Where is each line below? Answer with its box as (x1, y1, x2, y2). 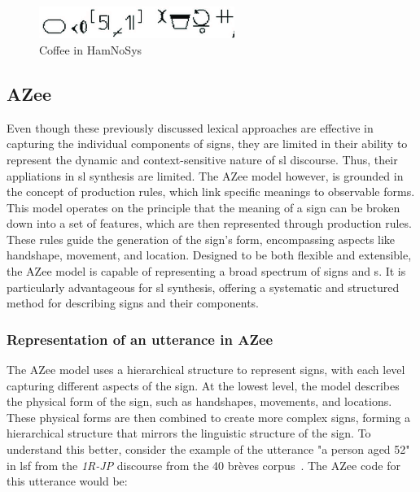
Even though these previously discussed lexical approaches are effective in (7, 119, 374, 136)
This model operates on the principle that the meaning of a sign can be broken (7, 198, 400, 216)
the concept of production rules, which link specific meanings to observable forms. (7, 183, 415, 200)
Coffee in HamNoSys (39, 41, 142, 58)
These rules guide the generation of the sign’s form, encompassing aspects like (7, 230, 396, 247)
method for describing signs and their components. (7, 294, 260, 311)
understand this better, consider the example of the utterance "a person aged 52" (7, 441, 410, 458)
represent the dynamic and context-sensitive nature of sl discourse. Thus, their (7, 150, 398, 168)
